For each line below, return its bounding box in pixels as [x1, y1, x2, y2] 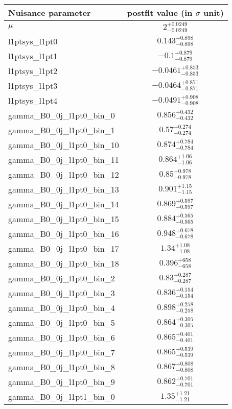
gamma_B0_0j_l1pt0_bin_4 [8, 301, 115, 314]
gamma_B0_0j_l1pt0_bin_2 [8, 272, 115, 284]
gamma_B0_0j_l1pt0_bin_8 [8, 360, 115, 373]
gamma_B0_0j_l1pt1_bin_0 [8, 390, 115, 402]
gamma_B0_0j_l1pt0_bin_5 [8, 316, 115, 328]
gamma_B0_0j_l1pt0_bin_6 [8, 331, 115, 343]
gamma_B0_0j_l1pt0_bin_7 [8, 346, 115, 358]
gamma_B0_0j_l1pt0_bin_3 [8, 286, 115, 299]
